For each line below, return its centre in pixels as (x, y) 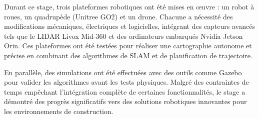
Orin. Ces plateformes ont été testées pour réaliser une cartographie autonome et (128, 46)
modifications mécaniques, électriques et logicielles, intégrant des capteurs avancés (129, 26)
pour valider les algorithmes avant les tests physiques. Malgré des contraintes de (126, 82)
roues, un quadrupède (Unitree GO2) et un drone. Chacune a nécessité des (118, 16)
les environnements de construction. (59, 111)
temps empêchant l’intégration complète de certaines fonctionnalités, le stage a (125, 91)
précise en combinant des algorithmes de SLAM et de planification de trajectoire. (128, 55)
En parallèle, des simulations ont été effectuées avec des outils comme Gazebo (123, 72)
